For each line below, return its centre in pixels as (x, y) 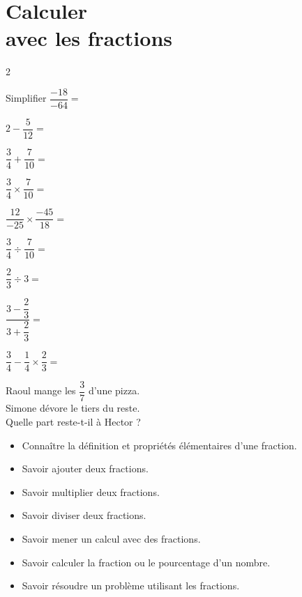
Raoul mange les (41, 390)
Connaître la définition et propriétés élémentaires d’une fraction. (159, 445)
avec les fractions (89, 38)
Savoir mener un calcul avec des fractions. (111, 539)
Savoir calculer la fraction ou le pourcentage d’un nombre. (146, 562)
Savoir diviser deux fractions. (84, 515)
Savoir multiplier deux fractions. (91, 491)
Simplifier (26, 98)
